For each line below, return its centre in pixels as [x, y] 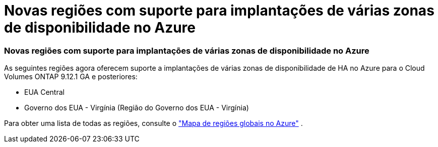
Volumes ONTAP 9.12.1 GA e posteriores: [71, 77]
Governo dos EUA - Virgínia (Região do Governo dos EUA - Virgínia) [137, 108]
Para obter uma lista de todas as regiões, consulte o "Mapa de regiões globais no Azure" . [153, 123]
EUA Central [44, 92]
